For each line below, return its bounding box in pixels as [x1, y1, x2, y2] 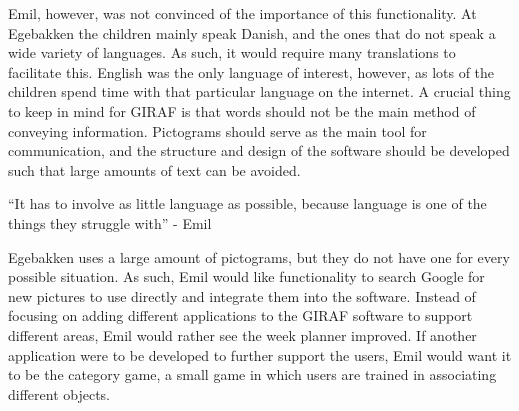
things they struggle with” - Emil [8, 212, 212, 233]
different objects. [8, 383, 111, 404]
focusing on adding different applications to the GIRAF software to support [8, 305, 473, 326]
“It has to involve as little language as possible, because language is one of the [8, 193, 487, 214]
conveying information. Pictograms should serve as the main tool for [8, 120, 427, 141]
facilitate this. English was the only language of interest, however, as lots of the [8, 61, 495, 82]
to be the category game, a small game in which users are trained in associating [8, 364, 497, 385]
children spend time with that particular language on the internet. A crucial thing [8, 81, 511, 102]
